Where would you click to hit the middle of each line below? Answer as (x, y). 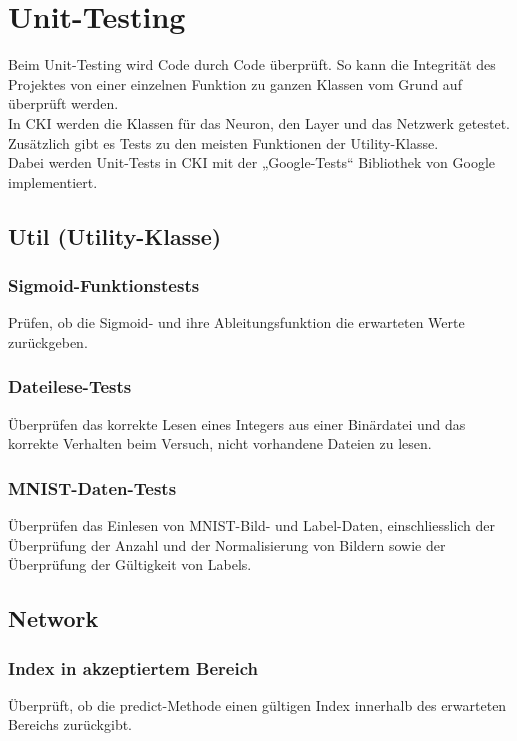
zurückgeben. (48, 341)
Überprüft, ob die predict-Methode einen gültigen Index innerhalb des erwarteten (257, 704)
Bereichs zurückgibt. (70, 724)
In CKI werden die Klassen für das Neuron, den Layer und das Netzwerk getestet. (259, 122)
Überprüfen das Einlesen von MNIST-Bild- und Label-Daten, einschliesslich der (252, 525)
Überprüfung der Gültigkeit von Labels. (130, 564)
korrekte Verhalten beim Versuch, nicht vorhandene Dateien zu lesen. (220, 443)
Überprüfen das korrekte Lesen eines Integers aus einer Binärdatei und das (237, 423)
